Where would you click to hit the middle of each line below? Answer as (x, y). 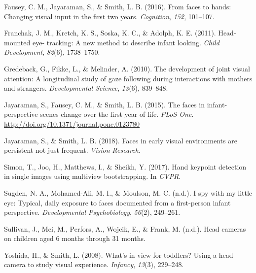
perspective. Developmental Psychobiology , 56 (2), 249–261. (92, 212)
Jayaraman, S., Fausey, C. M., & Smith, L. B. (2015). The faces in (104, 104)
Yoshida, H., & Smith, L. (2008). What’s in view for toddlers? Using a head (119, 255)
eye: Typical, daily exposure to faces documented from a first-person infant (117, 202)
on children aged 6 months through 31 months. (75, 238)
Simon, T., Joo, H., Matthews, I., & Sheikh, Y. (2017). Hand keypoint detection (125, 166)
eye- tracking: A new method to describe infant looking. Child (126, 42)
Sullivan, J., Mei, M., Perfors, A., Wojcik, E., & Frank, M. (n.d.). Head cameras (125, 228)
